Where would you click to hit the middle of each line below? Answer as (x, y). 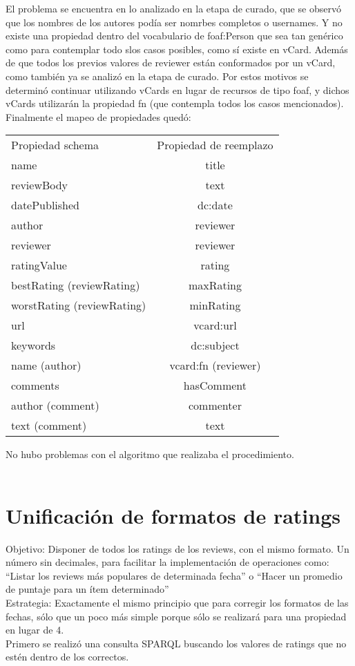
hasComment (215, 386)
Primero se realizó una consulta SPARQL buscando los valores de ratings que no (176, 643)
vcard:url (215, 325)
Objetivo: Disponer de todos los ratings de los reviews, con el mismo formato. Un (177, 548)
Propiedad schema (55, 145)
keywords (33, 345)
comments (35, 386)
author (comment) (55, 406)
